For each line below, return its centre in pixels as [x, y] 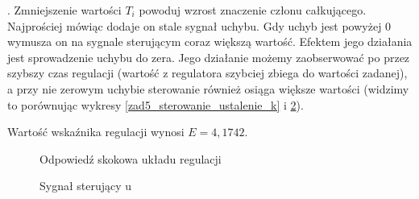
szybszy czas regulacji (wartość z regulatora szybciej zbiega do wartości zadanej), [207, 73]
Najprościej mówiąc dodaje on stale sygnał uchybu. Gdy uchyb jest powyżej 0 [199, 25]
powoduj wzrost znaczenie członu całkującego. [253, 10]
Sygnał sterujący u [86, 186]
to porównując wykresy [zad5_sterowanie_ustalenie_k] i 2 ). [156, 104]
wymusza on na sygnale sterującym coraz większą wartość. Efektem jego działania [210, 41]
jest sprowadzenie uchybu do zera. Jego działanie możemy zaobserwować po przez [209, 57]
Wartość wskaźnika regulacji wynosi [96, 132]
